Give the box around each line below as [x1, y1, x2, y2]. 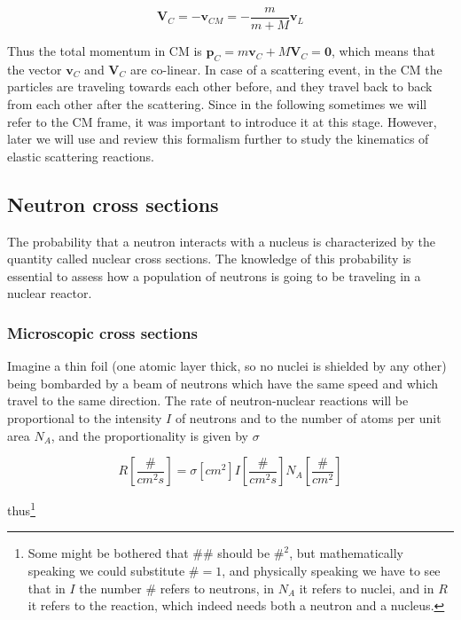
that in [27, 578, 66, 597]
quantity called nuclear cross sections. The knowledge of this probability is [7, 249, 411, 268]
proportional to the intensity [7, 409, 162, 427]
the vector [7, 59, 62, 78]
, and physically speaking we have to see [222, 561, 441, 580]
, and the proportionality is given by [51, 426, 249, 444]
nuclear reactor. [7, 284, 92, 302]
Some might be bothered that [27, 544, 189, 562]
